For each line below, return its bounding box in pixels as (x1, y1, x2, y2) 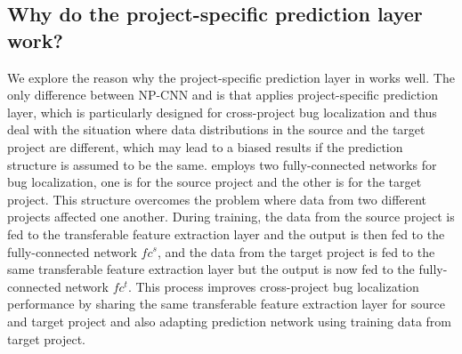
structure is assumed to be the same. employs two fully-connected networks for (7, 155, 437, 173)
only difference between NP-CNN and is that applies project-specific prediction (7, 85, 438, 104)
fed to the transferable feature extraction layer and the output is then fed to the (7, 224, 445, 243)
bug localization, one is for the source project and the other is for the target (7, 173, 422, 191)
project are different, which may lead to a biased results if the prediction (7, 137, 403, 156)
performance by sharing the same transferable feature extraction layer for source (7, 294, 445, 313)
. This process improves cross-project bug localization (127, 277, 419, 295)
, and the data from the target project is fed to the (157, 242, 435, 261)
